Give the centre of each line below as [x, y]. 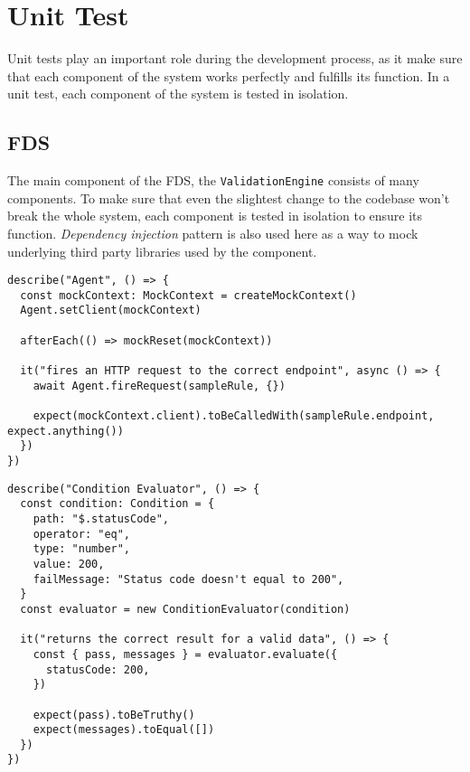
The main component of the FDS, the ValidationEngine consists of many [213, 180]
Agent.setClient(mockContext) [111, 311]
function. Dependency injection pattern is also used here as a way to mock [213, 233]
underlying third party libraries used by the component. [162, 251]
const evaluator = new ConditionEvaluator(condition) [185, 609]
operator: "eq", [82, 534]
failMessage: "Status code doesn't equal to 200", [188, 579]
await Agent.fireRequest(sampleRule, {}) [159, 386]
